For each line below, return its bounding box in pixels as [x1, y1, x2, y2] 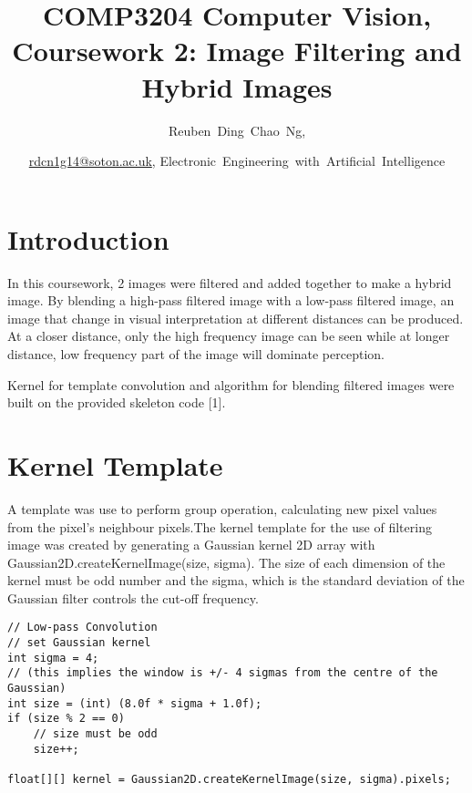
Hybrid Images [141, 67, 333, 105]
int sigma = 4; [7, 651, 99, 664]
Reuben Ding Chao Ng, [168, 120, 306, 139]
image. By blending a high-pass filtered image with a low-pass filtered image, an [7, 291, 455, 310]
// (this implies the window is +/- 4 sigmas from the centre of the [7, 666, 438, 680]
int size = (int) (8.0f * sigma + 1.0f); [7, 696, 262, 710]
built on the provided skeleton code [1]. [7, 393, 226, 412]
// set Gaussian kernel [7, 636, 151, 650]
